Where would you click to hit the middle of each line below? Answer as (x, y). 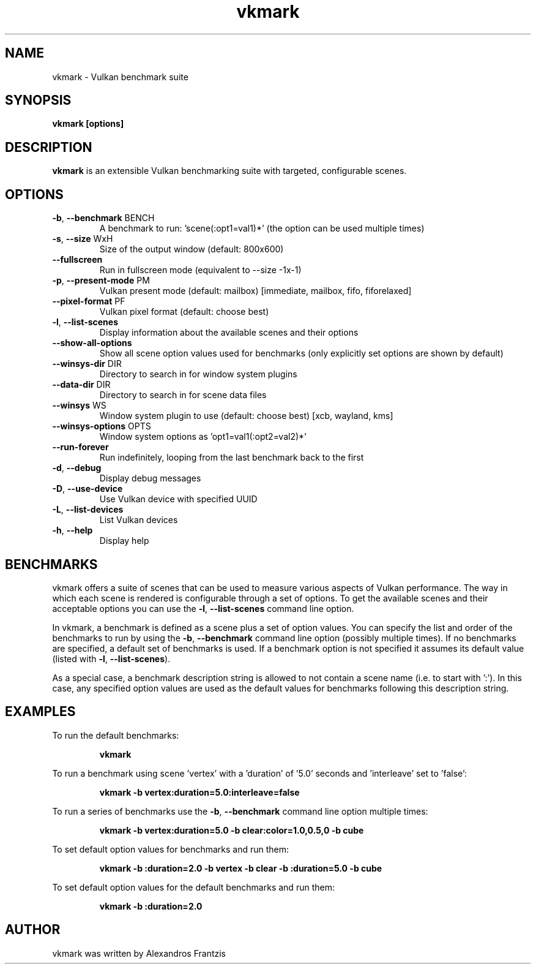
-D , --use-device (87, 489)
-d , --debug (77, 468)
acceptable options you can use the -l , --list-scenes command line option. (203, 608)
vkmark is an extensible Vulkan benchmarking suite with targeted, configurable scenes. (229, 171)
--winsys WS (79, 405)
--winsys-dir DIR (87, 364)
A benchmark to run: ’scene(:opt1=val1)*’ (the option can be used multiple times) (262, 228)
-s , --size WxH (83, 239)
